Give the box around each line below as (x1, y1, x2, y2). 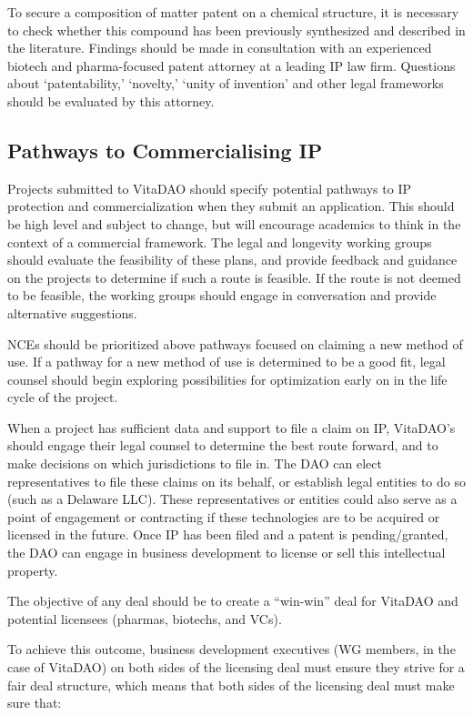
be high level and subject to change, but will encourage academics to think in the (7, 214, 461, 233)
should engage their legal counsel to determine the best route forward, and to (7, 436, 438, 455)
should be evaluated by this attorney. (7, 91, 215, 110)
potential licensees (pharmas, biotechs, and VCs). (7, 609, 282, 628)
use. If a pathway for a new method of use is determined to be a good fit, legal (7, 352, 446, 371)
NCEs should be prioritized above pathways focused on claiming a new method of (7, 334, 463, 353)
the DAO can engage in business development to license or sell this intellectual (7, 543, 446, 562)
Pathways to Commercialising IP (7, 136, 323, 164)
